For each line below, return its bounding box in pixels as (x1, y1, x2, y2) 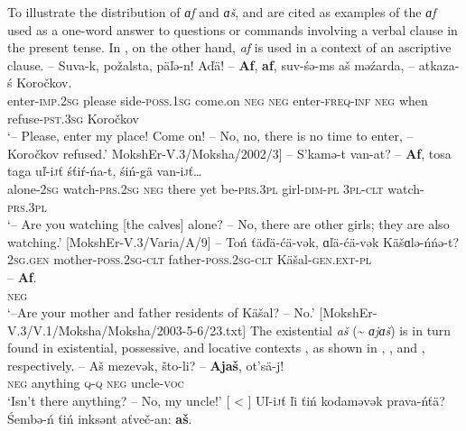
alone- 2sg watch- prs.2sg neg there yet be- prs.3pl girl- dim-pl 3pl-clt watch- (7, 179, 424, 197)
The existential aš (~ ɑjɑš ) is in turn (249, 320, 452, 339)
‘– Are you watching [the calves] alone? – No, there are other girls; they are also (7, 215, 450, 234)
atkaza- (418, 55, 460, 74)
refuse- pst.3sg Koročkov (7, 108, 139, 127)
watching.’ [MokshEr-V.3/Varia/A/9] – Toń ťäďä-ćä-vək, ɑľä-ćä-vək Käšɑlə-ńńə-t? (7, 232, 460, 251)
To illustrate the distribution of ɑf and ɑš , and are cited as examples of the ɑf (7, 3, 436, 21)
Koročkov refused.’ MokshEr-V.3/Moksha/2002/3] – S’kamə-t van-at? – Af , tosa (7, 143, 452, 162)
